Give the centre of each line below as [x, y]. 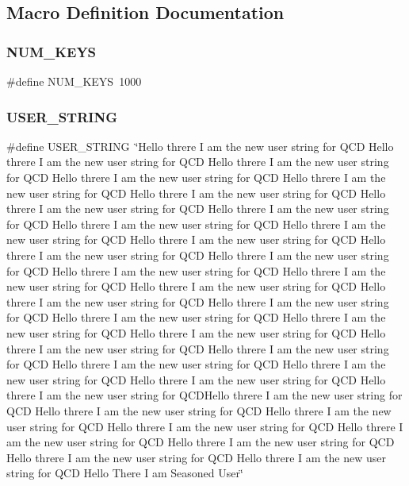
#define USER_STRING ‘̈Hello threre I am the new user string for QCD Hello [200, 146]
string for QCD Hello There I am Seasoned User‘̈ [125, 473]
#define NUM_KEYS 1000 [74, 81]
